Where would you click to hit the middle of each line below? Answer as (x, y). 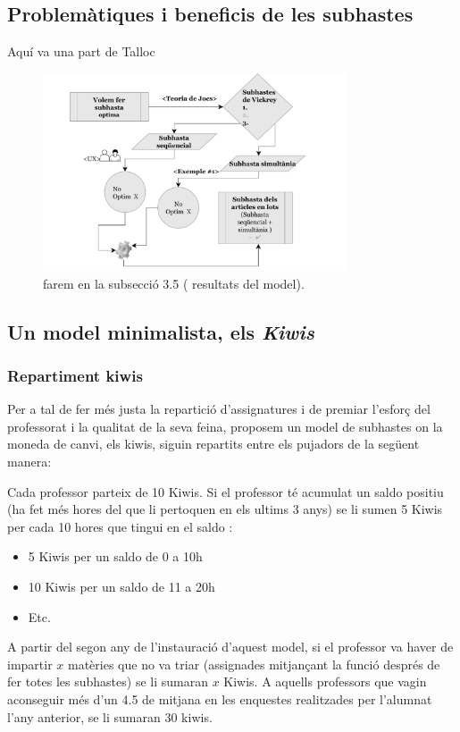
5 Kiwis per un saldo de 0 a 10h (115, 556)
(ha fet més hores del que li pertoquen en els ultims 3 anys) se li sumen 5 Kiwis (225, 509)
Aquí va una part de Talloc (81, 51)
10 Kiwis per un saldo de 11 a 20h (121, 586)
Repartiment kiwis (75, 375)
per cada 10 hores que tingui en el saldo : (120, 526)
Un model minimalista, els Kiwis (161, 331)
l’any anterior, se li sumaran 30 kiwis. (110, 716)
